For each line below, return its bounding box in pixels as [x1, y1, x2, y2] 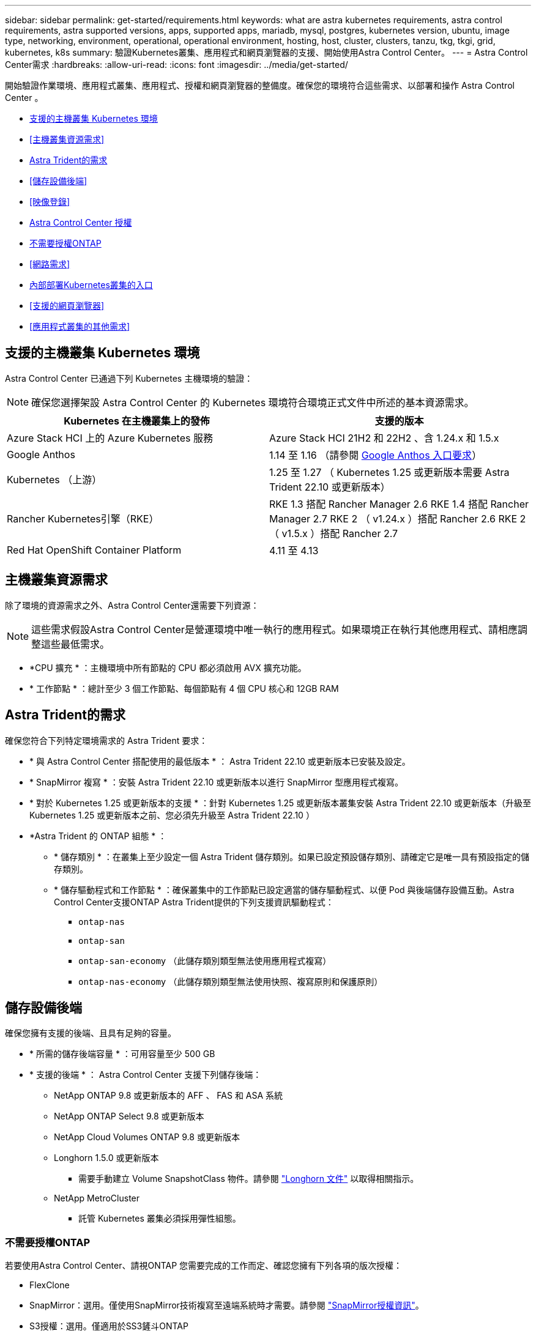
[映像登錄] [29, 196, 70, 207]
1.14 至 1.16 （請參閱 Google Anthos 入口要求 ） [269, 448, 482, 461]
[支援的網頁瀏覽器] [29, 300, 105, 311]
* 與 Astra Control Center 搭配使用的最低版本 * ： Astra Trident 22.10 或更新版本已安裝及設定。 [29, 755, 411, 766]
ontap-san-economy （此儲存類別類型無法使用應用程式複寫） [78, 955, 332, 966]
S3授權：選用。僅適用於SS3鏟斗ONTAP [29, 1321, 188, 1332]
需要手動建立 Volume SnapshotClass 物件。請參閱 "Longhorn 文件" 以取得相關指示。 [78, 1173, 419, 1184]
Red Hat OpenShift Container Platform [7, 543, 182, 556]
